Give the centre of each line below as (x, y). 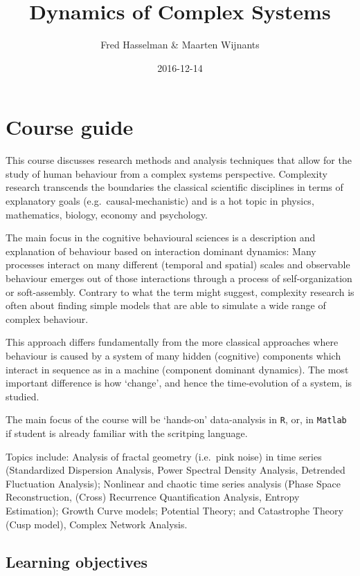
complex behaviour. (47, 318)
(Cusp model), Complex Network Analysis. (97, 524)
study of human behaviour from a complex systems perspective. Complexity (166, 173)
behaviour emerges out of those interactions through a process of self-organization (179, 278)
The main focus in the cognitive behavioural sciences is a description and (161, 238)
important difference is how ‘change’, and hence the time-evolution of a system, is (179, 383)
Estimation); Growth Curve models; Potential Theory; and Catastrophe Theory (174, 510)
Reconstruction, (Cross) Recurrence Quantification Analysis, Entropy (153, 497)
